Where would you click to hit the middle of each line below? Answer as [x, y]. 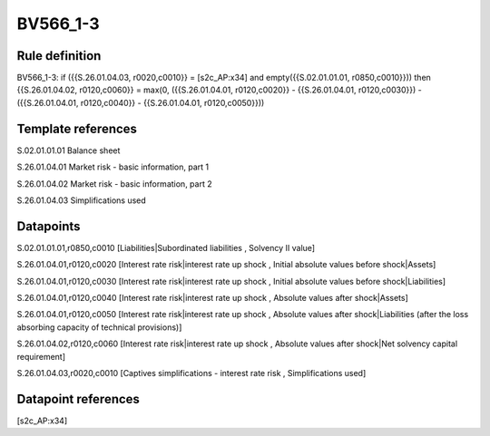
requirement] [41, 356]
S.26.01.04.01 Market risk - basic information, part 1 [113, 167]
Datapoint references [78, 399]
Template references [77, 128]
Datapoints [49, 226]
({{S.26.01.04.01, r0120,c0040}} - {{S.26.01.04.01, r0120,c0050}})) [141, 102]
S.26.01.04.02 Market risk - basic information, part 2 [114, 184]
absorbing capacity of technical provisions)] [99, 327]
